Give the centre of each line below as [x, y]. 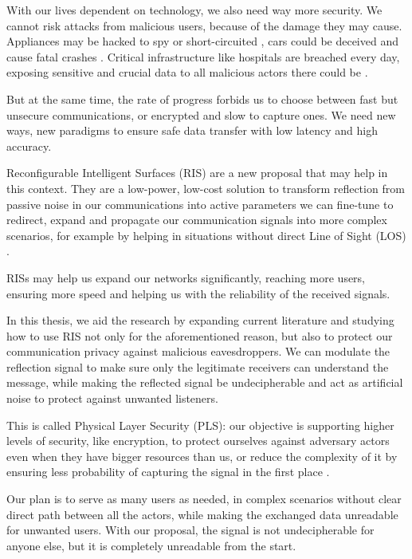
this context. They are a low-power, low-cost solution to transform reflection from [206, 188]
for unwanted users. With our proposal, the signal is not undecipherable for [190, 530]
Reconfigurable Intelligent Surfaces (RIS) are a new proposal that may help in [197, 173]
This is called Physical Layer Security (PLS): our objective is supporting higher [200, 425]
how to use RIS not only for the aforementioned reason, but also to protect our [200, 335]
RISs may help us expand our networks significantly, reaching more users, [186, 277]
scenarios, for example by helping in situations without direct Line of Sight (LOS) [206, 235]
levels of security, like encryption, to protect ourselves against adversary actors [198, 441]
